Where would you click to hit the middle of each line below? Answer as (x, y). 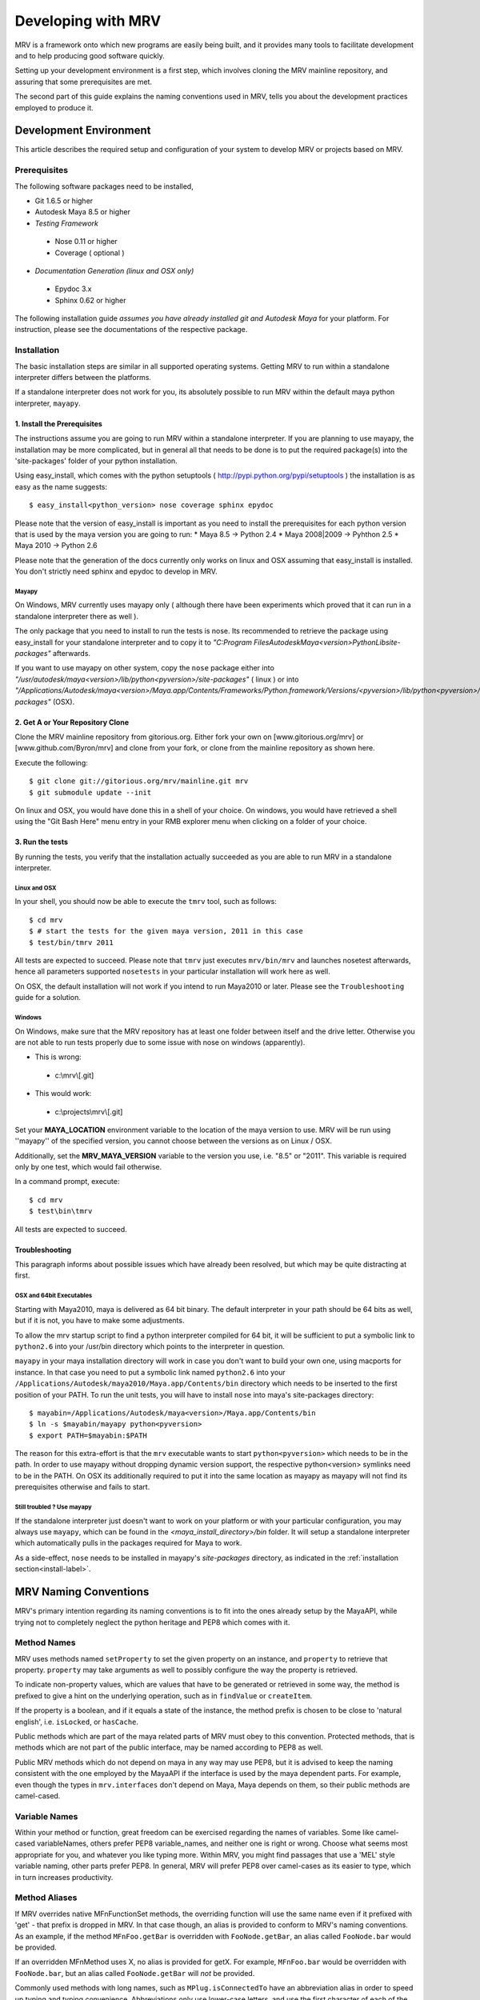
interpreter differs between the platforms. (83, 377)
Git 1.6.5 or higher (64, 201)
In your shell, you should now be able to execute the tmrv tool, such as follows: (146, 902)
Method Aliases (46, 1898)
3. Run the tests (41, 842)
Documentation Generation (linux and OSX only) (114, 270)
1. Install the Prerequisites (59, 423)
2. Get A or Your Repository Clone (72, 722)
